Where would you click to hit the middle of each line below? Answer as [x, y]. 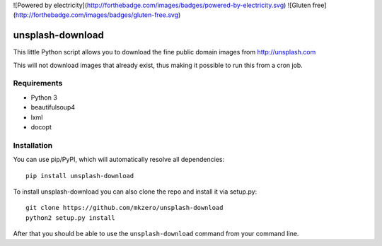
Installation [33, 145]
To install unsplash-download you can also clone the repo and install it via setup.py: [135, 192]
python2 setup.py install [71, 218]
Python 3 [44, 97]
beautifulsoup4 [53, 107]
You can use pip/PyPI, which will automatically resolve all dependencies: [119, 160]
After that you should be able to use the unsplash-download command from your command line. [156, 234]
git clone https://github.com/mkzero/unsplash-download [125, 208]
